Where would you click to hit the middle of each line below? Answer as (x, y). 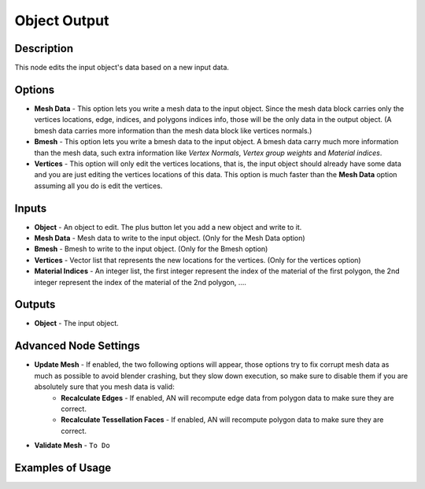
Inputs (31, 208)
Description (44, 48)
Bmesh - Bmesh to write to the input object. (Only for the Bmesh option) (151, 249)
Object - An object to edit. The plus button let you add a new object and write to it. (168, 227)
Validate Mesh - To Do (72, 446)
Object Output (62, 20)
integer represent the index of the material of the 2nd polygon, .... (140, 282)
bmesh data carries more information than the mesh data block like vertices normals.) (173, 131)
